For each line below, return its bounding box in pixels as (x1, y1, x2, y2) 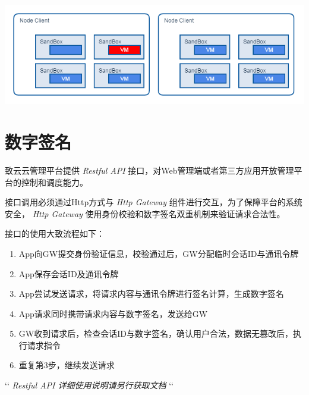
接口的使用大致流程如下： (5, 227, 105, 240)
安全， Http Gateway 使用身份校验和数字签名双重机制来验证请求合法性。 (5, 207, 285, 220)
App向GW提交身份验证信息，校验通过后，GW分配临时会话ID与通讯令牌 (18, 247, 299, 259)
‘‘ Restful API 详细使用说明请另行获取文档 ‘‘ (5, 379, 174, 391)
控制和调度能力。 (21, 175, 88, 188)
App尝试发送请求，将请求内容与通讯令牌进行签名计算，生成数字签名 (18, 287, 284, 300)
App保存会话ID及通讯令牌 (18, 267, 119, 280)
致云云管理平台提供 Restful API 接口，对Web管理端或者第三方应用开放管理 (5, 164, 294, 176)
